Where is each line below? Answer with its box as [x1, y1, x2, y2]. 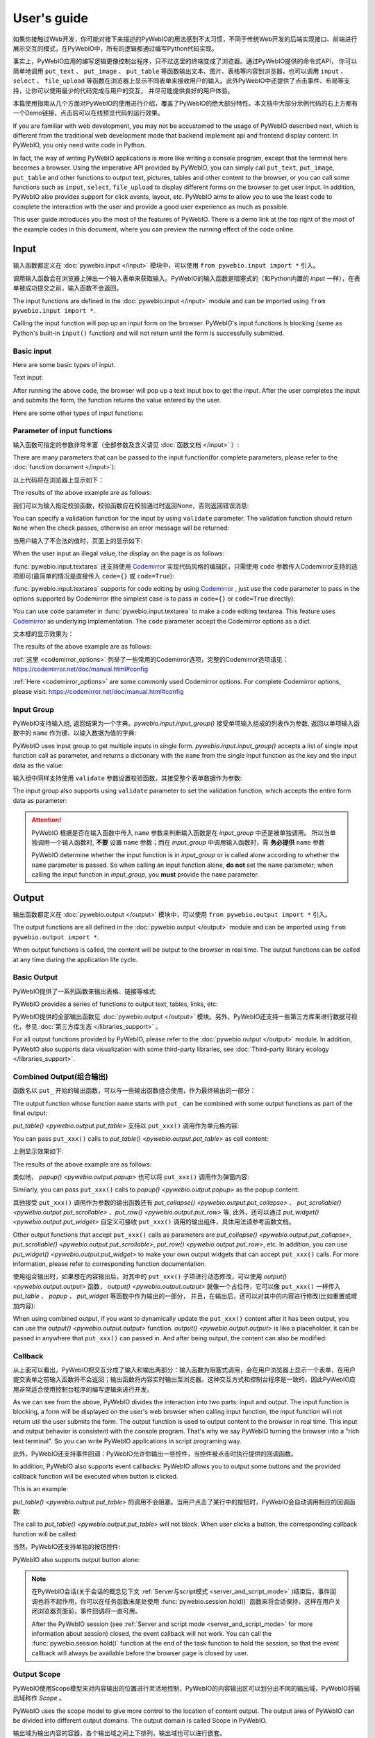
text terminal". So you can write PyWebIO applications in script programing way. [12, 1436, 242, 1445]
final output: [12, 1109, 48, 1117]
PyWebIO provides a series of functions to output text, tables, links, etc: [12, 1000, 218, 1008]
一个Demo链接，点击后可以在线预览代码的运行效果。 [12, 108, 164, 117]
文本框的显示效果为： [12, 629, 74, 637]
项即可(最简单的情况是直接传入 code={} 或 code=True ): [12, 571, 174, 580]
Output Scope [12, 1669, 61, 1679]
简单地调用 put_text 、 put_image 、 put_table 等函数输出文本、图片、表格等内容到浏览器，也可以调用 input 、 [12, 67, 347, 75]
